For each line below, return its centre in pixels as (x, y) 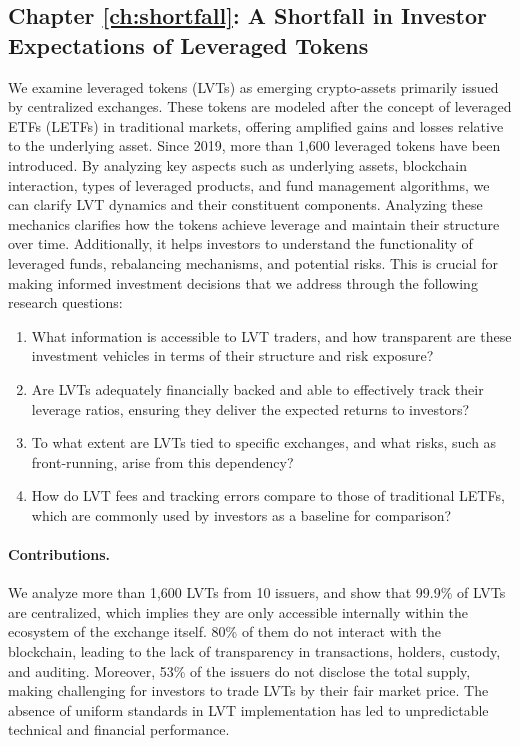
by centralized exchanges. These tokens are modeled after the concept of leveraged (260, 106)
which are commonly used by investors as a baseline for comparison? (241, 514)
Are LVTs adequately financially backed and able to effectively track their (257, 388)
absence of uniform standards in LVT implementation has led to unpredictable (248, 709)
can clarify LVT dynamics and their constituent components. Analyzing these (245, 204)
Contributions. (59, 554)
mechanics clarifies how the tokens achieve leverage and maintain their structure (254, 223)
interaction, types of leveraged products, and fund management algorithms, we (249, 184)
